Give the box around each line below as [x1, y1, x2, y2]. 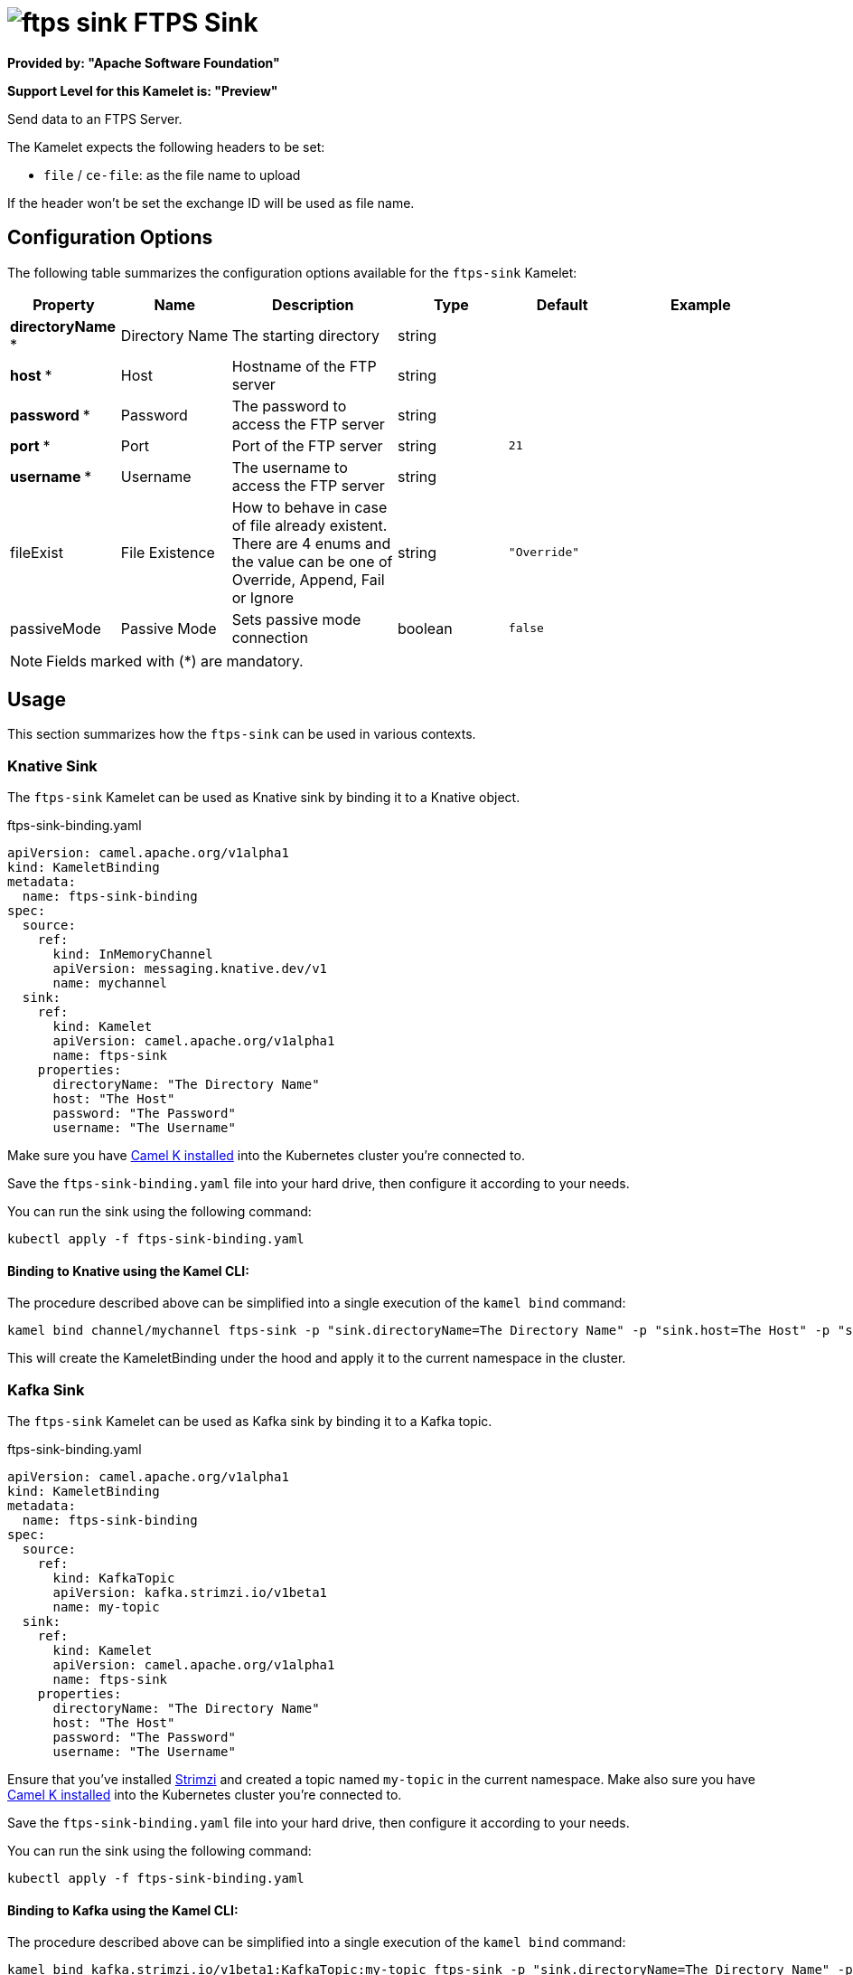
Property [33, 295, 95, 314]
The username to [231, 458, 348, 477]
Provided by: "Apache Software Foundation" [7, 54, 280, 71]
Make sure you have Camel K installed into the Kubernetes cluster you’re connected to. [7, 1148, 525, 1164]
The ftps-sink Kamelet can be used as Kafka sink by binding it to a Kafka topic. [7, 1413, 492, 1430]
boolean [397, 619, 453, 638]
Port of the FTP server [231, 436, 383, 455]
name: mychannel [52, 976, 168, 991]
